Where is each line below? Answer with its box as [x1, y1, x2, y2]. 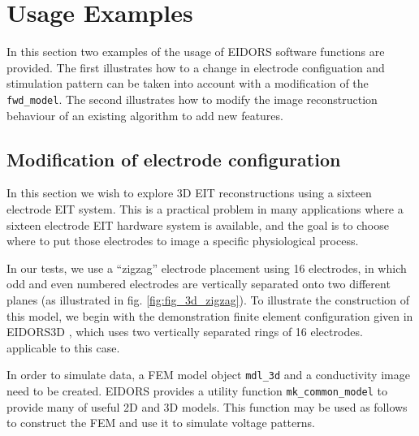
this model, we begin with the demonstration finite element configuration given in [6, 307, 413, 324]
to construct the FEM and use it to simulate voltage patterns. [6, 414, 315, 431]
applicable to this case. [6, 339, 120, 356]
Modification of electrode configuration [6, 146, 341, 171]
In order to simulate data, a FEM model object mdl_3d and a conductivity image [6, 366, 410, 383]
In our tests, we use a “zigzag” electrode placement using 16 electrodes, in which [6, 259, 407, 276]
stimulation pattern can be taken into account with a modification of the [6, 75, 369, 92]
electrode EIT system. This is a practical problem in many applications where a [6, 200, 404, 217]
